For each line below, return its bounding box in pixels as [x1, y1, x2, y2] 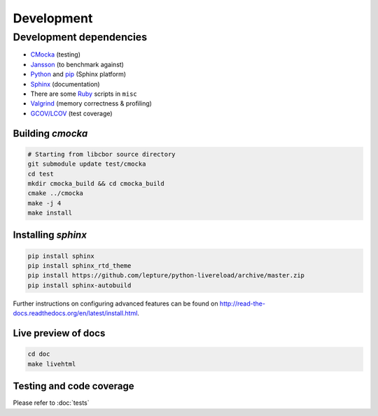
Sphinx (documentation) [30, 80, 101, 88]
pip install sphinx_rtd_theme [27, 262, 132, 270]
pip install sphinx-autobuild [27, 281, 132, 289]
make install [27, 209, 73, 217]
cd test [27, 170, 54, 178]
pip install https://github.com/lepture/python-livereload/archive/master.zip [27, 271, 304, 280]
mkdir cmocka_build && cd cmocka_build [27, 179, 164, 187]
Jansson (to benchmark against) [30, 60, 124, 69]
